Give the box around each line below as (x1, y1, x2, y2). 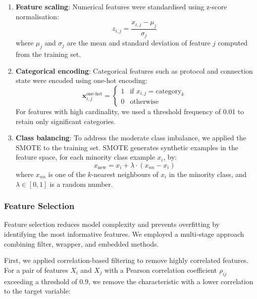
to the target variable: (4, 286, 71, 296)
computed (218, 38, 248, 48)
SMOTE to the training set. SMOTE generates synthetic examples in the (15, 142, 238, 152)
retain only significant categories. (15, 116, 116, 126)
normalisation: (15, 11, 59, 21)
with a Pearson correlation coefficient (104, 264, 217, 275)
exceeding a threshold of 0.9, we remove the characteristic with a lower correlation (4, 276, 254, 286)
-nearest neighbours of (91, 169, 158, 179)
